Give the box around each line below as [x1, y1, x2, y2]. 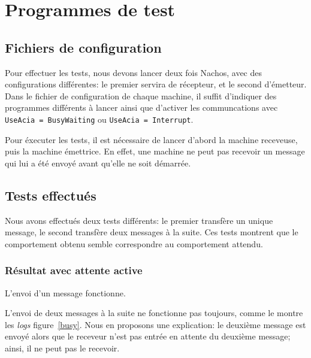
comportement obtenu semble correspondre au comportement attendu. [5, 237, 263, 250]
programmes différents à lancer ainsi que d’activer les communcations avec [5, 101, 278, 114]
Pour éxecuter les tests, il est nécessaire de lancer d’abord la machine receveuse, [5, 133, 298, 145]
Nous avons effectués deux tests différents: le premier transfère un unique [5, 214, 273, 226]
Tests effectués [5, 186, 96, 204]
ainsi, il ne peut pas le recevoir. [5, 341, 120, 354]
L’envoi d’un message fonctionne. [5, 286, 126, 299]
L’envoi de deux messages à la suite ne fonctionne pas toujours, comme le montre [5, 307, 303, 319]
